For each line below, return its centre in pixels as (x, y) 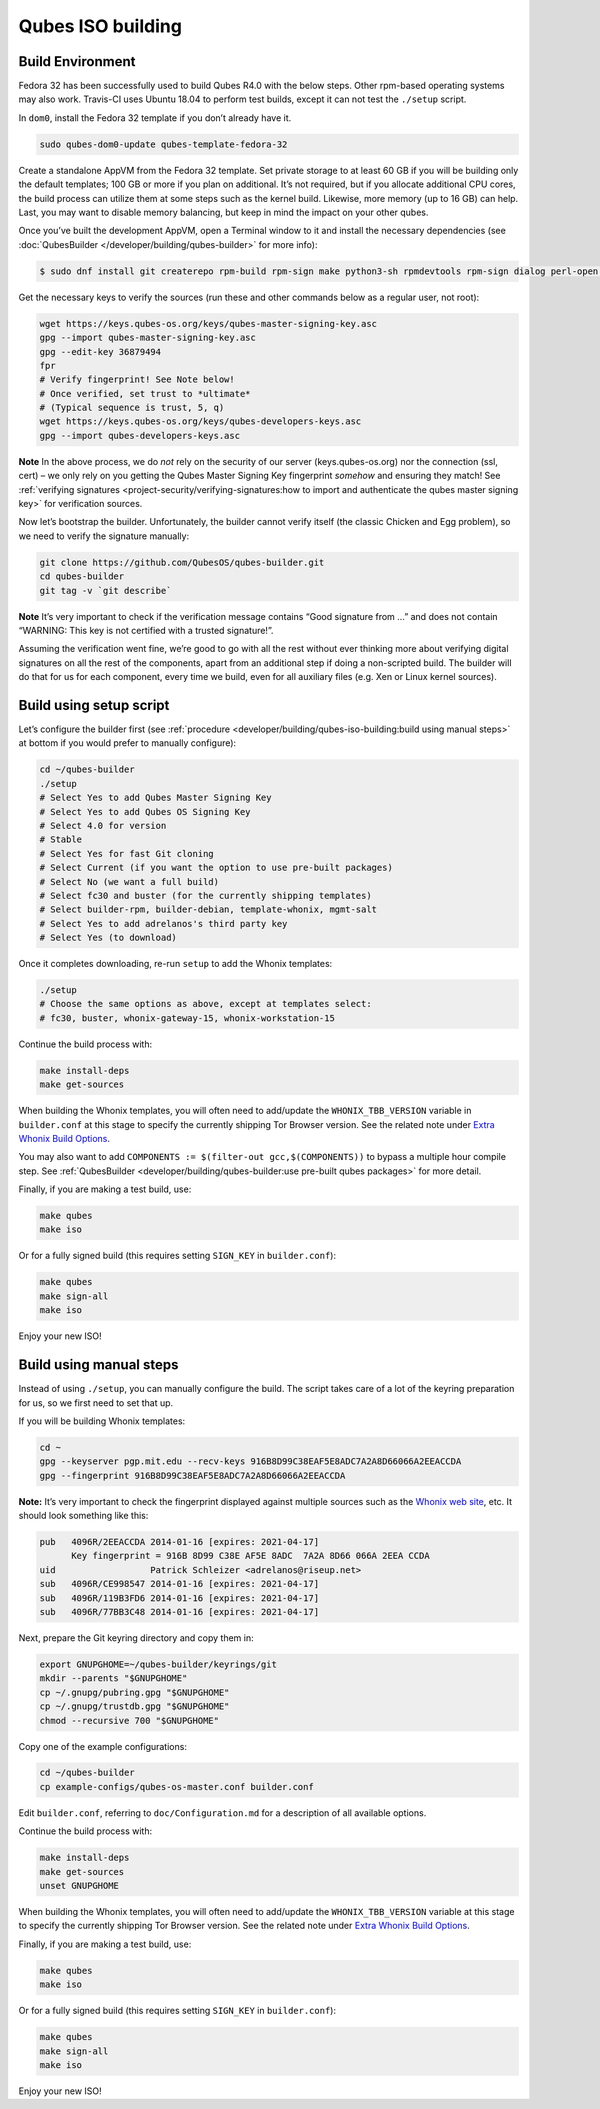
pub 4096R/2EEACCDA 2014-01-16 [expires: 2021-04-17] (179, 1542)
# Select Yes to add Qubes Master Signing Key (155, 798)
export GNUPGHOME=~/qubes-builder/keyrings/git (158, 1664)
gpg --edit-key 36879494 (100, 351)
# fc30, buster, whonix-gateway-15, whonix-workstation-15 (187, 1018)
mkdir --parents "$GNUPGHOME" (113, 1678)
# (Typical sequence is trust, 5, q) (132, 408)
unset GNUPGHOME (79, 1886)
